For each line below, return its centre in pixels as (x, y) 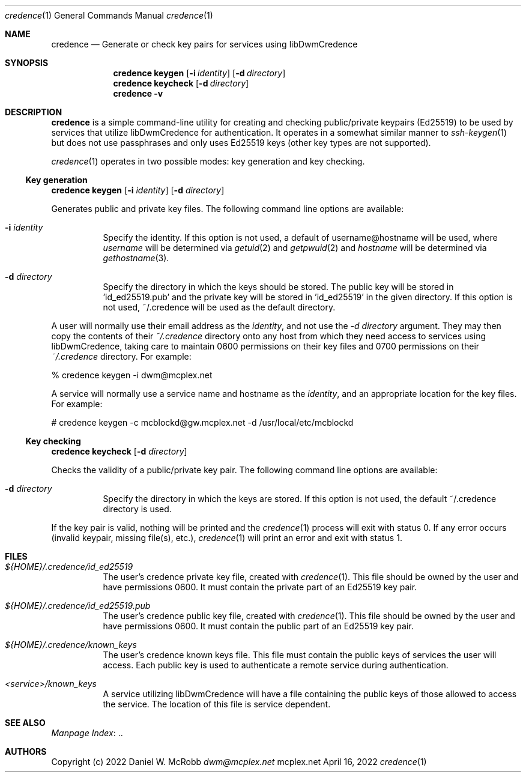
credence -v (138, 93)
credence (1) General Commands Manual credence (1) (109, 15)
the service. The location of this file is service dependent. (217, 704)
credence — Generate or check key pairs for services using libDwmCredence (204, 44)
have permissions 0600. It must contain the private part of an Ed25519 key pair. (260, 587)
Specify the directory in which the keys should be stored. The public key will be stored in (278, 287)
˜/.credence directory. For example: (121, 356)
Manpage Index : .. (87, 733)
